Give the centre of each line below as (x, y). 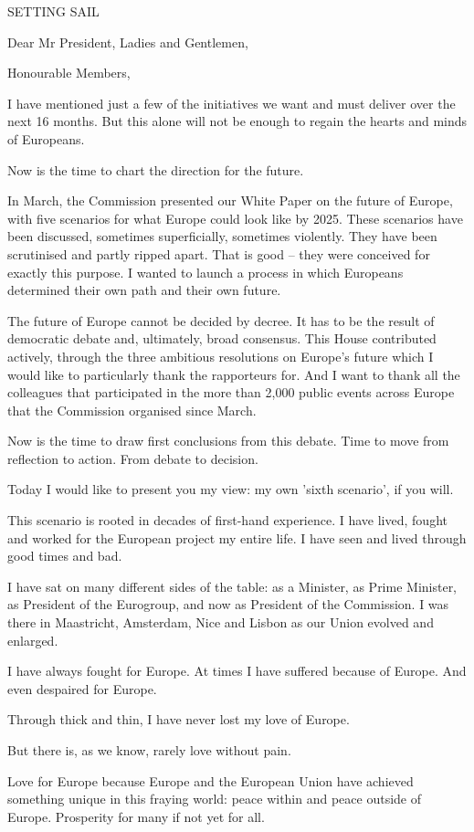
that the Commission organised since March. (132, 410)
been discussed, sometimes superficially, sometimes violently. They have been (222, 236)
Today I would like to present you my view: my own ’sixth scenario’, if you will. (231, 489)
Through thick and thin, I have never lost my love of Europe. (179, 719)
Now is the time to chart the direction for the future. (156, 169)
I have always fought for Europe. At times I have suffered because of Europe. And (237, 671)
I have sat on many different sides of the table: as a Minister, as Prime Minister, (232, 586)
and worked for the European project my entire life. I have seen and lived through (237, 537)
